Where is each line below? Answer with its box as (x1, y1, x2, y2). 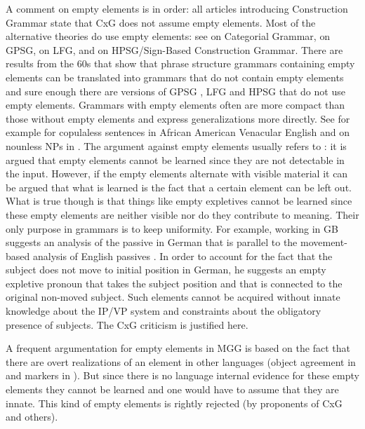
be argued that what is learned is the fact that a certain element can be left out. (6, 179, 352, 194)
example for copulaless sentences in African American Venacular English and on (6, 125, 350, 139)
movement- (300, 235, 347, 250)
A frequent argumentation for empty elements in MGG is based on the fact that (6, 341, 350, 355)
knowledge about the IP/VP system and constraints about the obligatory (6, 304, 321, 318)
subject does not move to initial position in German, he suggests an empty (6, 262, 326, 277)
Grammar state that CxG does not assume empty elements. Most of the (6, 15, 316, 29)
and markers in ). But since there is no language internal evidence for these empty (6, 368, 359, 383)
